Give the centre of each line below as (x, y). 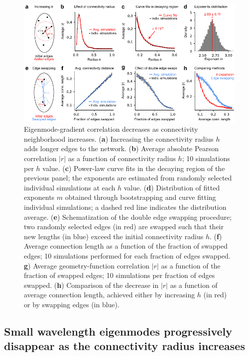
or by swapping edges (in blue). (72, 304)
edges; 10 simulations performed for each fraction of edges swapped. (127, 255)
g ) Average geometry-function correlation (87, 265)
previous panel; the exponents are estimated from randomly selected (128, 178)
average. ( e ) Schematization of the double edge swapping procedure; (128, 217)
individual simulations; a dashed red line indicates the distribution (125, 207)
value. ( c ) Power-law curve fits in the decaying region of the (134, 168)
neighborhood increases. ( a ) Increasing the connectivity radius (119, 138)
